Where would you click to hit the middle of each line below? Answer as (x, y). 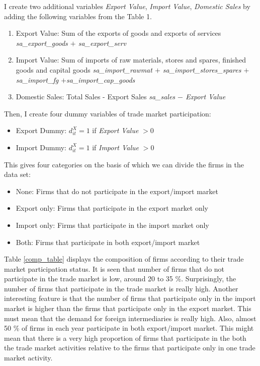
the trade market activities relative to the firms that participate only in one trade (130, 348)
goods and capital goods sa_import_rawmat (84, 69)
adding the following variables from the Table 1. (78, 16)
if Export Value (115, 130)
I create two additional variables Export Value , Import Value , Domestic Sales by (127, 6)
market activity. (28, 358)
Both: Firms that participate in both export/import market (108, 242)
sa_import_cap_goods (101, 79)
